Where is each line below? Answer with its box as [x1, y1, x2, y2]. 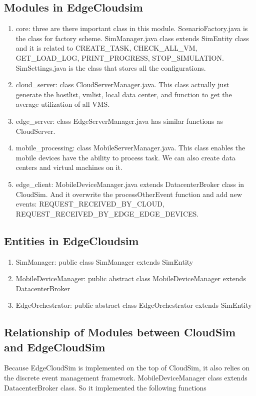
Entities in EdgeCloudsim [4, 233, 139, 248]
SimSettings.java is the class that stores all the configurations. [15, 62, 206, 73]
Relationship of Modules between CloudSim [4, 324, 236, 340]
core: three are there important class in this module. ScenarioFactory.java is [15, 23, 248, 34]
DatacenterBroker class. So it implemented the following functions [4, 382, 206, 392]
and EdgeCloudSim [4, 339, 105, 354]
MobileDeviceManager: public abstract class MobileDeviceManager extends [15, 273, 246, 284]
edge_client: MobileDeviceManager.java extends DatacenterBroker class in [15, 178, 244, 189]
